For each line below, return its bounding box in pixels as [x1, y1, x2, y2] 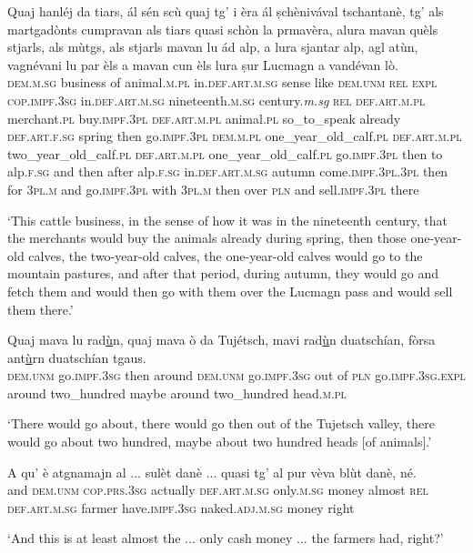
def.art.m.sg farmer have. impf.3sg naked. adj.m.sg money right [7, 498, 355, 517]
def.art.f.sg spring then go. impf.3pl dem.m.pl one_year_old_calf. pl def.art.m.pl [7, 126, 462, 146]
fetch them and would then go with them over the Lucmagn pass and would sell [7, 281, 453, 300]
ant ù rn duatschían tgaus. [7, 347, 146, 367]
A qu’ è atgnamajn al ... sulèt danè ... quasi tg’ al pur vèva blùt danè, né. [7, 462, 417, 481]
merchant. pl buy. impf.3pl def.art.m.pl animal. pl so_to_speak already [7, 108, 401, 127]
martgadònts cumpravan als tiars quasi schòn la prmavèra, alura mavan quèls [7, 19, 438, 38]
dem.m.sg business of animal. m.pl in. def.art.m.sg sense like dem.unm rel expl [7, 73, 438, 92]
